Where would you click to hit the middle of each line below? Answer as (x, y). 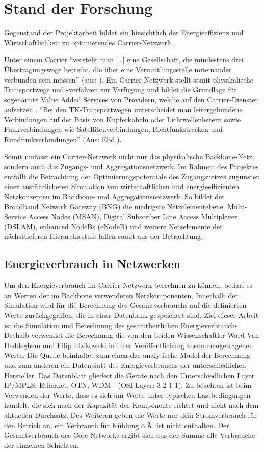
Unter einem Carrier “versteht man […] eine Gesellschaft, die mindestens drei (124, 59)
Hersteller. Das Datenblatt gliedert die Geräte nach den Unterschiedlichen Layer (129, 375)
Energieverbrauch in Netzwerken (92, 264)
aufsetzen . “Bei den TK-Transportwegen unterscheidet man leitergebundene (123, 109)
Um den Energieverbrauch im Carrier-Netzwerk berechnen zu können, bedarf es (128, 285)
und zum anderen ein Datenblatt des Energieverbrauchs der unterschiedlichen (125, 365)
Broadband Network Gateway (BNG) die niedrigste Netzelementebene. (115, 206)
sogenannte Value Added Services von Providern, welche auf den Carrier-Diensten (132, 99)
